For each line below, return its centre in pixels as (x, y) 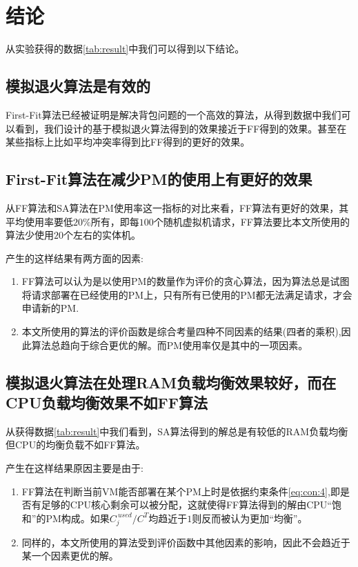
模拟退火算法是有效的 (78, 86)
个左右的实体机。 (102, 235)
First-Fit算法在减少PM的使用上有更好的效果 (159, 179)
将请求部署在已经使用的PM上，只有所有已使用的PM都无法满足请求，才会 (187, 294)
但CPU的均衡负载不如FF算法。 (76, 445)
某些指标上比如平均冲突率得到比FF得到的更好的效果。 (128, 142)
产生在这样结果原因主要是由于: (74, 468)
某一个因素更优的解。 (70, 556)
